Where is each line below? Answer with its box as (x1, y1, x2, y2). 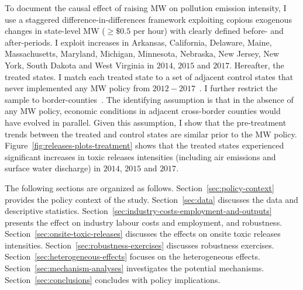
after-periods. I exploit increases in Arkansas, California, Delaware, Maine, (5, 36, 272, 48)
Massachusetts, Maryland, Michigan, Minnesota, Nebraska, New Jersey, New (5, 47, 280, 60)
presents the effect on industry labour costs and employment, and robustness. (5, 216, 283, 228)
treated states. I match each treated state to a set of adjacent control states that (5, 70, 294, 82)
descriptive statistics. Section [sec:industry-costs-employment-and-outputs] (5, 205, 272, 217)
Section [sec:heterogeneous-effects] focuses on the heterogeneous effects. (5, 250, 260, 263)
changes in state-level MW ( (5, 25, 105, 37)
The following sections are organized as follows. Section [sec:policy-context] (5, 181, 274, 194)
